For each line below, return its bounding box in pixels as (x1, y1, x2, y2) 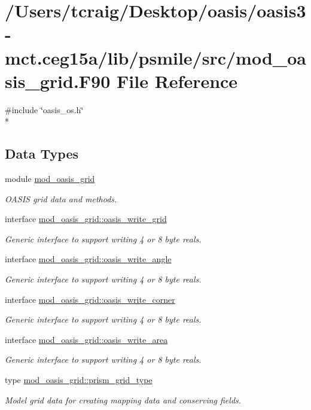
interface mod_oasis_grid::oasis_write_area (5, 333, 168, 345)
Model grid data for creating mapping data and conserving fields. (5, 393, 242, 406)
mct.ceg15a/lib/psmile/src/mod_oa (5, 45, 306, 69)
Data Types (5, 144, 78, 163)
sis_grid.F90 (5, 68, 111, 93)
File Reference (117, 68, 238, 93)
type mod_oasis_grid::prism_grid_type (5, 373, 153, 386)
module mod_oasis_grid (5, 172, 95, 185)
